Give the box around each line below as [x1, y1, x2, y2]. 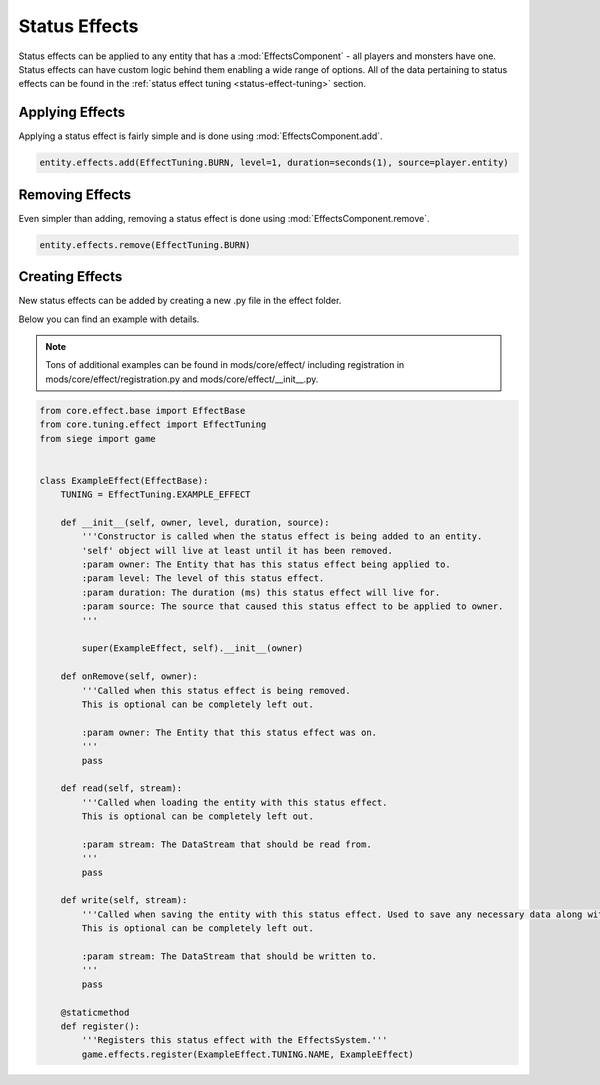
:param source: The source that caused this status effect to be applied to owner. [81, 601, 504, 612]
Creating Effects [18, 268, 123, 285]
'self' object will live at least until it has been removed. [81, 545, 394, 556]
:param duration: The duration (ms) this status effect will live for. [81, 586, 441, 598]
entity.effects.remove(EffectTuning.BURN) [39, 239, 251, 250]
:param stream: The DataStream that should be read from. [81, 838, 372, 850]
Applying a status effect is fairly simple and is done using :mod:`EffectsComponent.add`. [18, 130, 384, 142]
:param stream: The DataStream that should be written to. [81, 950, 378, 962]
